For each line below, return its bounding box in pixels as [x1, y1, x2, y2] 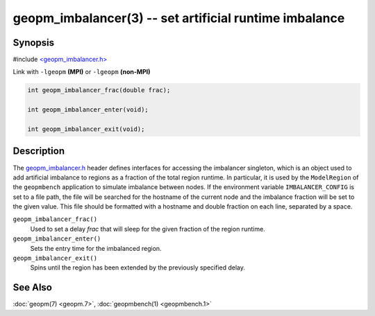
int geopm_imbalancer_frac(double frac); [27, 87, 171, 94]
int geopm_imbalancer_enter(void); [27, 106, 149, 114]
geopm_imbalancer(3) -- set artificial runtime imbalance [12, 10, 345, 26]
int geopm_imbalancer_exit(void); [27, 125, 145, 133]
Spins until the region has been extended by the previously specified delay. [30, 263, 246, 272]
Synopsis [12, 37, 55, 49]
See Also [12, 281, 52, 294]
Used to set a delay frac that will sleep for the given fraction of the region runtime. [30, 225, 265, 233]
